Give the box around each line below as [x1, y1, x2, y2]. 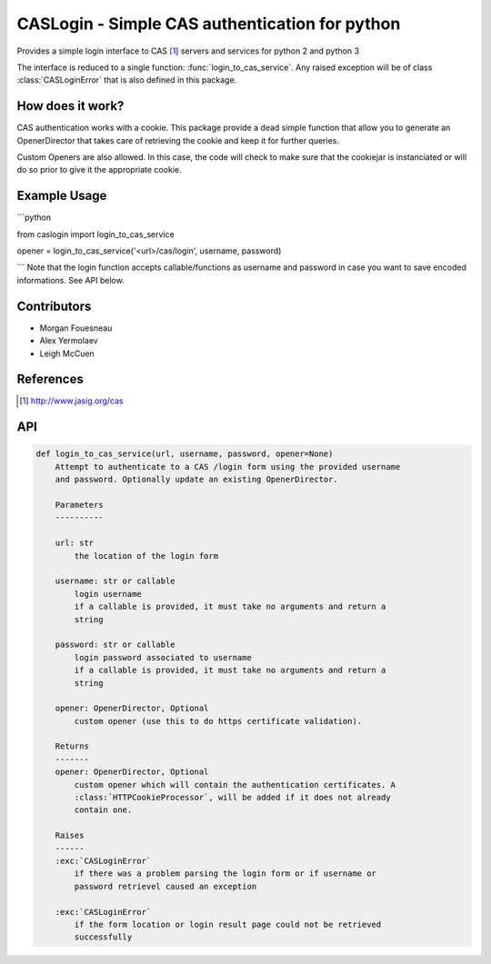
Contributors [16, 298, 92, 313]
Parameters [55, 500, 104, 511]
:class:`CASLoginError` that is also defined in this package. [16, 75, 237, 85]
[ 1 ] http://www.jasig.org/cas [19, 395, 124, 406]
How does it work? [16, 98, 125, 114]
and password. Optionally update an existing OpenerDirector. [55, 474, 338, 485]
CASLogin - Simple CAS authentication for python [16, 14, 401, 34]
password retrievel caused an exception [74, 881, 257, 891]
